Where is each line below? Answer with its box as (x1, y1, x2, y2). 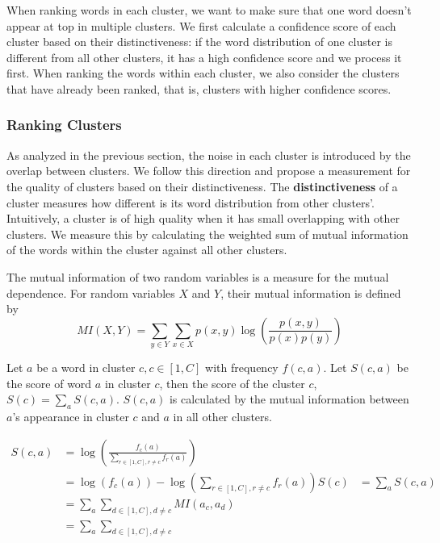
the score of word (6, 374, 92, 391)
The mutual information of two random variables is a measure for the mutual (6, 268, 389, 285)
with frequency (205, 359, 279, 376)
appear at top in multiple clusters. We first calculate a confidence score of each (6, 17, 396, 34)
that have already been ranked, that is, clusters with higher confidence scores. (6, 80, 392, 97)
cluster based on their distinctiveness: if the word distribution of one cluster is (6, 33, 392, 50)
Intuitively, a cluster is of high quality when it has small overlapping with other (6, 210, 400, 227)
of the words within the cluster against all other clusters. (6, 241, 287, 258)
